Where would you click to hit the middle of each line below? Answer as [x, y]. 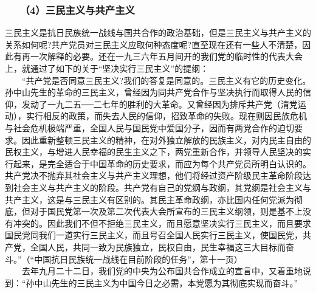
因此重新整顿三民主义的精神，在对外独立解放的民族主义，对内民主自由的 [166, 140]
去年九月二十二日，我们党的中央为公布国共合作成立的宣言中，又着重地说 [166, 271]
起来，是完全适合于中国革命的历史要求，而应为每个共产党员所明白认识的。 [162, 163]
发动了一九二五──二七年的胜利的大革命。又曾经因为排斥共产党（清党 [160, 104]
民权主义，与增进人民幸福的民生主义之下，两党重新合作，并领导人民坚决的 [154, 152]
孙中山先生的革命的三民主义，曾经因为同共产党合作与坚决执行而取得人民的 [154, 92]
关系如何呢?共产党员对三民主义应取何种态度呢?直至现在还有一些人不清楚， [154, 44]
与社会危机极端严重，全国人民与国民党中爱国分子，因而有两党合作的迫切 [149, 127]
